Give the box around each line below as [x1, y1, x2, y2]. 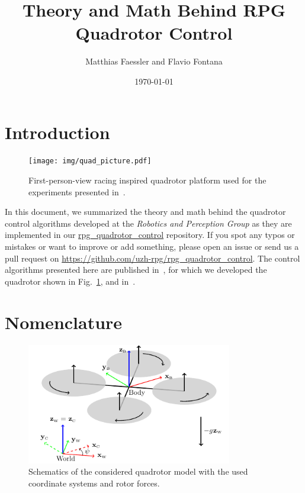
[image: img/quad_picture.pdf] [28, 157, 152, 166]
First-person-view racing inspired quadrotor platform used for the [28, 174, 267, 186]
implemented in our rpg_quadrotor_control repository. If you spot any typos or [5, 228, 295, 241]
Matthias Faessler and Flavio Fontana [85, 55, 223, 67]
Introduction [5, 120, 110, 144]
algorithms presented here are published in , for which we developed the [5, 263, 267, 276]
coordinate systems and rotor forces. [28, 476, 160, 489]
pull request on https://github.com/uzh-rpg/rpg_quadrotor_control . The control [5, 252, 300, 264]
